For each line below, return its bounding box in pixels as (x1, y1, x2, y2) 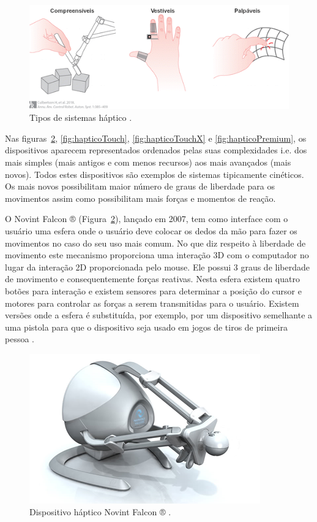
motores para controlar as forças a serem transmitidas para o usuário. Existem (5, 296, 299, 309)
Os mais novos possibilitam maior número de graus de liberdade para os (5, 180, 275, 193)
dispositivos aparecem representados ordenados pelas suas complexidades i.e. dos (5, 144, 307, 156)
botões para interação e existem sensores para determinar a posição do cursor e (5, 284, 302, 297)
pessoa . (5, 332, 34, 345)
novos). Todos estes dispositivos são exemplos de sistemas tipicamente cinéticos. (5, 167, 304, 180)
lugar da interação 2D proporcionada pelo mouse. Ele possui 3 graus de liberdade (5, 260, 310, 273)
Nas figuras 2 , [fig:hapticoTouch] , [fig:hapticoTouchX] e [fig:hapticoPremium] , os (5, 131, 307, 144)
